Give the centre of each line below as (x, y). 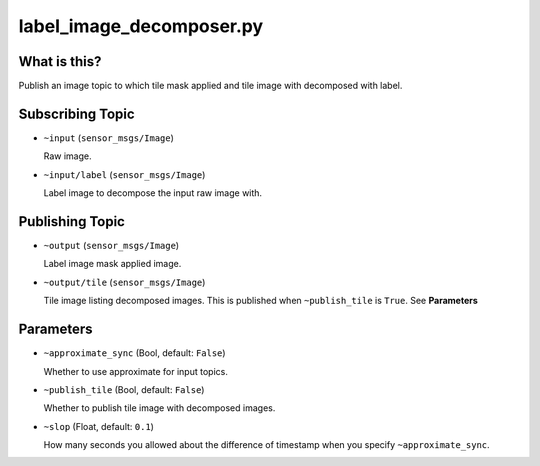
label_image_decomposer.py (141, 26)
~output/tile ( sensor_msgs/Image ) (124, 282)
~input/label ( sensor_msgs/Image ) (124, 174)
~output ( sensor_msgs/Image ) (111, 246)
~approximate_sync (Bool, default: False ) (134, 353)
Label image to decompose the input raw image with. (153, 193)
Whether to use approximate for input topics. (136, 371)
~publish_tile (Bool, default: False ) (124, 389)
